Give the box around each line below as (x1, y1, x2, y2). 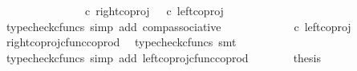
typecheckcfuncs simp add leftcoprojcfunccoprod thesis (6, 49, 322, 65)
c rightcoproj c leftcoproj (84, 2, 224, 18)
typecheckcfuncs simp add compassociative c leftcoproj (6, 18, 351, 34)
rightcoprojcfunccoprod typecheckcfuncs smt (6, 34, 237, 50)
